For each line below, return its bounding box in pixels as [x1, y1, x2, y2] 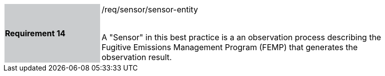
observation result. [102, 52, 172, 62]
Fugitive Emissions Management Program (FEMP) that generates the [102, 42, 358, 52]
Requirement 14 [5, 28, 66, 38]
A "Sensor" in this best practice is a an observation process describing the [102, 32, 382, 42]
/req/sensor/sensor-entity [102, 4, 198, 14]
